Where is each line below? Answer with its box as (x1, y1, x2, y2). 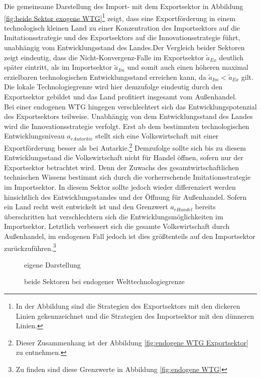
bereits (195, 201, 216, 212)
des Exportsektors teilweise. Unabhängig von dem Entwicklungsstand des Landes (4, 111, 253, 121)
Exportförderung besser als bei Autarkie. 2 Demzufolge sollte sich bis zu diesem (4, 141, 246, 153)
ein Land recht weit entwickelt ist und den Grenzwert (4, 201, 168, 212)
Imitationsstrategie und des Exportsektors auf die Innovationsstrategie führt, (4, 32, 240, 43)
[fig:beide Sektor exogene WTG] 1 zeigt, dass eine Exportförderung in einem (4, 11, 236, 23)
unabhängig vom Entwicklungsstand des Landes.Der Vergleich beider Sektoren (4, 42, 245, 53)
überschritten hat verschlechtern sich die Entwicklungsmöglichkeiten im (4, 211, 223, 221)
